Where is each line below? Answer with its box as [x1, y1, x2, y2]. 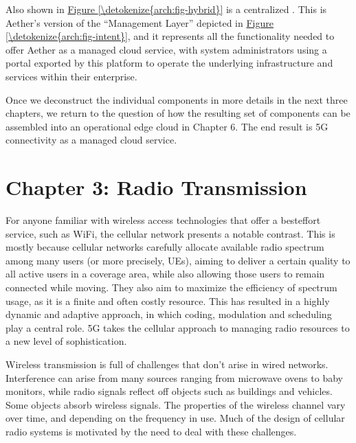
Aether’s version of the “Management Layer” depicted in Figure [5, 15, 274, 30]
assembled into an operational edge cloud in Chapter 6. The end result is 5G [5, 119, 329, 133]
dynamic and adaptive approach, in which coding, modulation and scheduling [5, 307, 332, 321]
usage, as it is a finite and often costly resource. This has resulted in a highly [5, 293, 330, 308]
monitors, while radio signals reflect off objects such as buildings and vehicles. [5, 384, 333, 398]
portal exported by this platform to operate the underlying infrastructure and [5, 56, 333, 70]
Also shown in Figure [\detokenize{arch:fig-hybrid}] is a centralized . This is [5, 2, 327, 16]
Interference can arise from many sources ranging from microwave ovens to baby [5, 370, 343, 385]
